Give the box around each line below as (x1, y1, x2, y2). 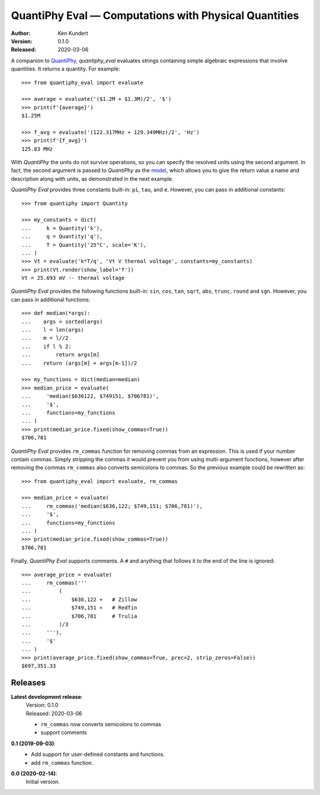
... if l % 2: (21, 343, 72, 350)
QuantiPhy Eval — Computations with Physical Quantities (11, 9, 299, 22)
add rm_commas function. (31, 759, 94, 766)
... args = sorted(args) (21, 318, 103, 325)
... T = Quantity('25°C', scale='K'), (21, 241, 147, 248)
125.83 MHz (21, 145, 53, 152)
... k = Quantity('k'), (21, 225, 103, 231)
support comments (40, 729, 87, 736)
